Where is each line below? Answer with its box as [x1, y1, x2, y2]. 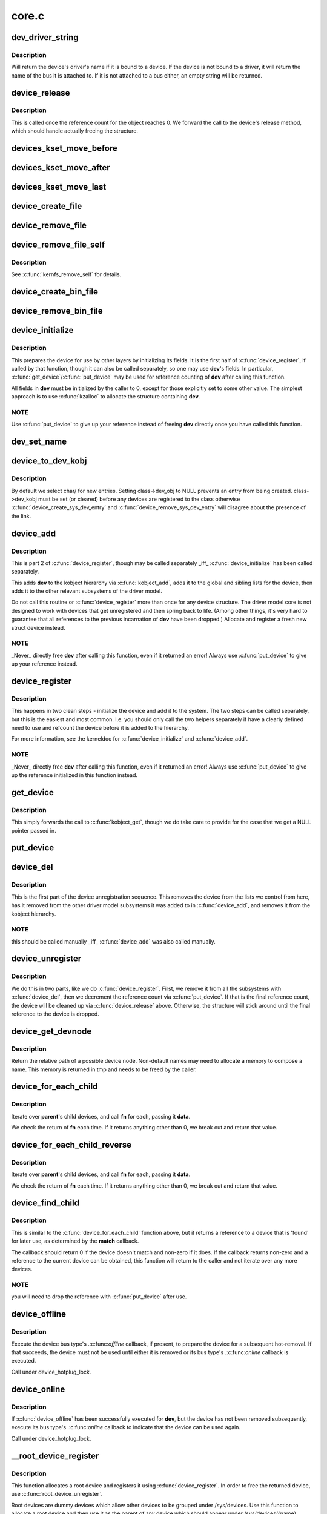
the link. [11, 512, 31, 520]
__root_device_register [11, 1450, 99, 1461]
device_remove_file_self [11, 240, 105, 250]
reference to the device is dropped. [11, 1010, 99, 1017]
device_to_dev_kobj [11, 456, 87, 466]
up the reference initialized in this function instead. [11, 772, 138, 778]
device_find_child [11, 1198, 80, 1208]
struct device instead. [11, 624, 66, 631]
